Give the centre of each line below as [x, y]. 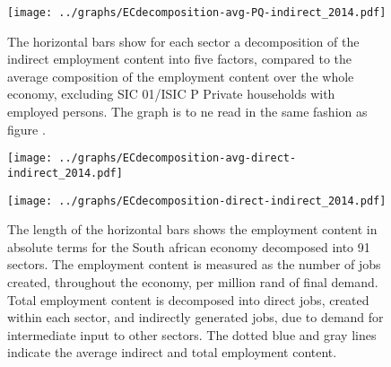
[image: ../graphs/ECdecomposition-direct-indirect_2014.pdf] [197, 201]
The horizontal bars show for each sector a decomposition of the [183, 41]
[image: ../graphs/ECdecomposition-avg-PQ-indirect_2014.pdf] [197, 13]
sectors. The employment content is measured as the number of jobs [194, 264]
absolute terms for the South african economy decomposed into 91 [189, 246]
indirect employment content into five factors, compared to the [180, 59]
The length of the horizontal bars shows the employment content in [192, 229]
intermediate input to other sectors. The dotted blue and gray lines [192, 334]
